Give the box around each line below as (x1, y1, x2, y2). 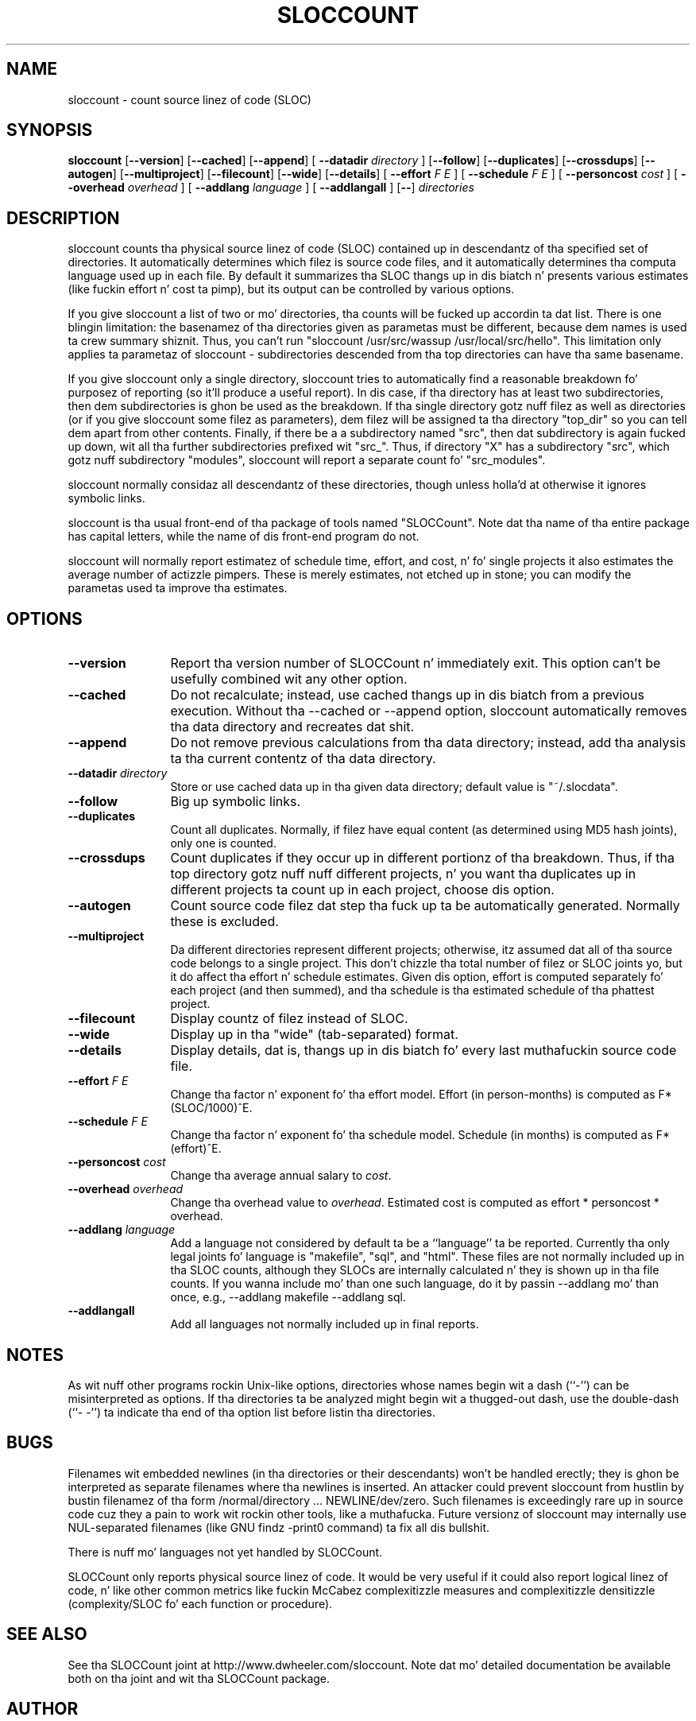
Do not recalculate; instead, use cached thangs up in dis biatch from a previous (170, 687, 644, 704)
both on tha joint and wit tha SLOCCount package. (68, 1671, 331, 1685)
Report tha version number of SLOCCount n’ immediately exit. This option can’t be (170, 655, 661, 672)
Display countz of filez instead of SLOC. (170, 1010, 408, 1027)
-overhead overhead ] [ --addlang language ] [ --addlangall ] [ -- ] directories (68, 180, 474, 195)
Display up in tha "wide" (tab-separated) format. (170, 1026, 458, 1043)
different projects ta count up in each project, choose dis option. (170, 882, 555, 898)
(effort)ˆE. (170, 1142, 222, 1156)
